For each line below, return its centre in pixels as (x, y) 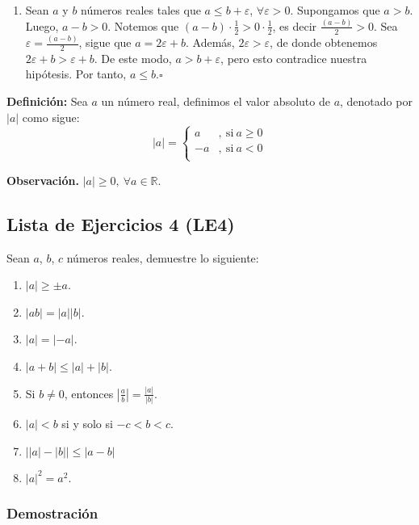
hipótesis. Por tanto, (76, 74)
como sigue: (51, 117)
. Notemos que (143, 25)
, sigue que (105, 42)
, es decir (295, 25)
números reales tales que (141, 10)
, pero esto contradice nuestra (294, 58)
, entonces (89, 393)
